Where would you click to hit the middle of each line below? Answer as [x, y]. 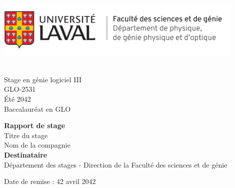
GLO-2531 [20, 89]
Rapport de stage [35, 125]
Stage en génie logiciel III [43, 79]
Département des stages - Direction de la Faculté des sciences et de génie [116, 164]
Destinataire [26, 154]
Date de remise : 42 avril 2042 [50, 181]
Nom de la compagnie [37, 145]
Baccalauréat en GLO [37, 108]
